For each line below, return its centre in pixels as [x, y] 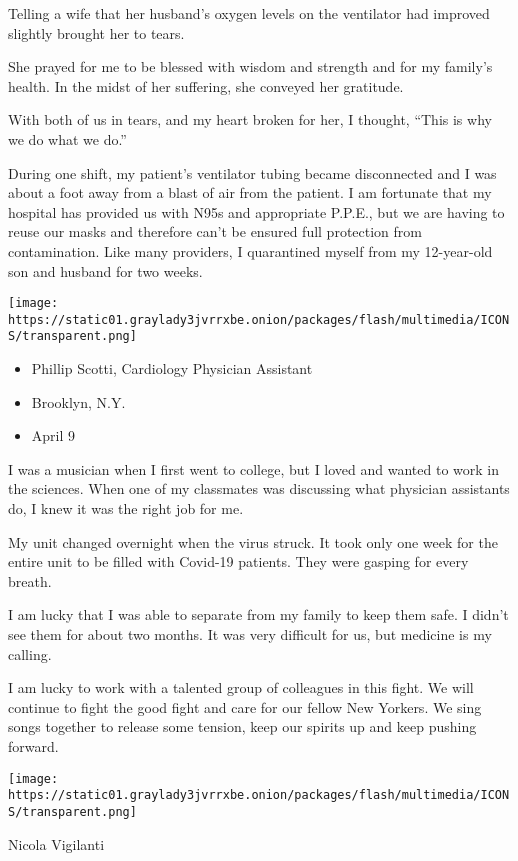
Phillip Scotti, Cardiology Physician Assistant [172, 368]
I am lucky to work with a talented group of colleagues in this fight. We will [241, 687]
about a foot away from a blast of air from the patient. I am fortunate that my [250, 192]
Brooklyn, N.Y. [78, 401]
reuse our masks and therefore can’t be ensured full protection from [215, 231]
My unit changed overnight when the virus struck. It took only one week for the [253, 541]
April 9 [53, 435]
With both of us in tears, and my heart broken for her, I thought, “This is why [250, 119]
